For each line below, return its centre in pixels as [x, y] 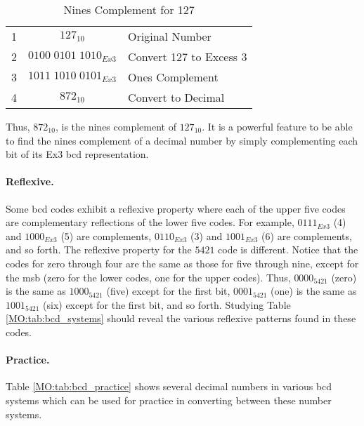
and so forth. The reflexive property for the [99, 249]
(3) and [207, 235]
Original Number [170, 36]
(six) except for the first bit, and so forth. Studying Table [167, 304]
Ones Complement [173, 77]
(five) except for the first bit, [168, 291]
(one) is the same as [314, 291]
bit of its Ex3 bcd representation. [77, 154]
